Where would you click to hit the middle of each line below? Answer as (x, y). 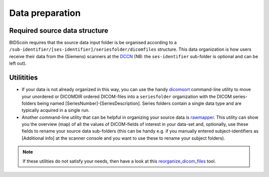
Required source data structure (59, 31)
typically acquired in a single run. (56, 110)
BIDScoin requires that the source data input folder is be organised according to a (93, 43)
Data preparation (45, 13)
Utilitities (24, 78)
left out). (18, 63)
